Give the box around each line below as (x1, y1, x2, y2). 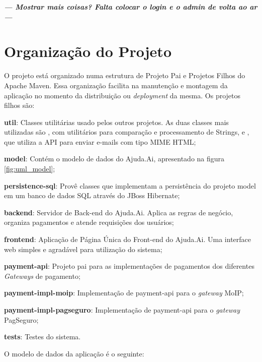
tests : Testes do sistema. (4, 331, 81, 342)
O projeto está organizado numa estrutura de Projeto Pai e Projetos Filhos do (4, 70, 245, 81)
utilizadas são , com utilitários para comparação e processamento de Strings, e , (4, 127, 249, 137)
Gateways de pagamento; (4, 270, 80, 281)
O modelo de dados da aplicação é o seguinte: (4, 348, 144, 358)
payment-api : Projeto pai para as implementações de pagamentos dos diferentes (4, 261, 254, 271)
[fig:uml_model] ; (4, 163, 55, 174)
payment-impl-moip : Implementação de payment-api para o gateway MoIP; (4, 287, 244, 298)
